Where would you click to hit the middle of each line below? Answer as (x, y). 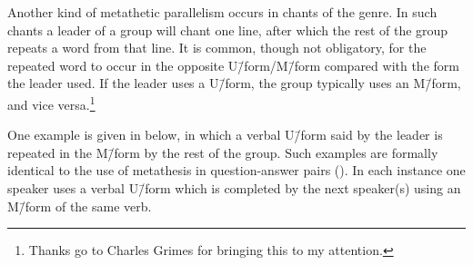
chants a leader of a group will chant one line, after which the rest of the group (228, 29)
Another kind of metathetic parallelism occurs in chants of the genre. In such (222, 12)
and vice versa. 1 (51, 103)
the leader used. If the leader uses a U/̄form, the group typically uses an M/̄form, (234, 83)
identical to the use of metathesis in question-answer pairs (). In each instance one (236, 170)
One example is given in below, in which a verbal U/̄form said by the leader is (225, 135)
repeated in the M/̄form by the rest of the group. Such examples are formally (223, 152)
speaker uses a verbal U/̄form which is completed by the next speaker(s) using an (234, 188)
